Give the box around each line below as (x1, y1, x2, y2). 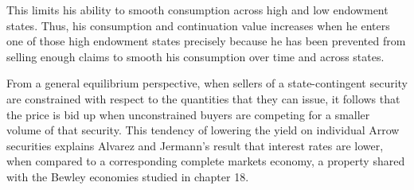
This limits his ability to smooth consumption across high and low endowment (6, 2, 389, 17)
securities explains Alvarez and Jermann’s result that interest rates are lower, (6, 137, 384, 153)
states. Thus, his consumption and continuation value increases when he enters (6, 17, 390, 33)
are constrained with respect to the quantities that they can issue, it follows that (6, 90, 400, 107)
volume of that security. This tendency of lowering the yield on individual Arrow (6, 122, 400, 138)
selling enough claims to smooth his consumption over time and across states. (6, 48, 385, 64)
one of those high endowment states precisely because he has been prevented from (6, 33, 406, 49)
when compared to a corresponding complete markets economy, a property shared (6, 153, 405, 169)
